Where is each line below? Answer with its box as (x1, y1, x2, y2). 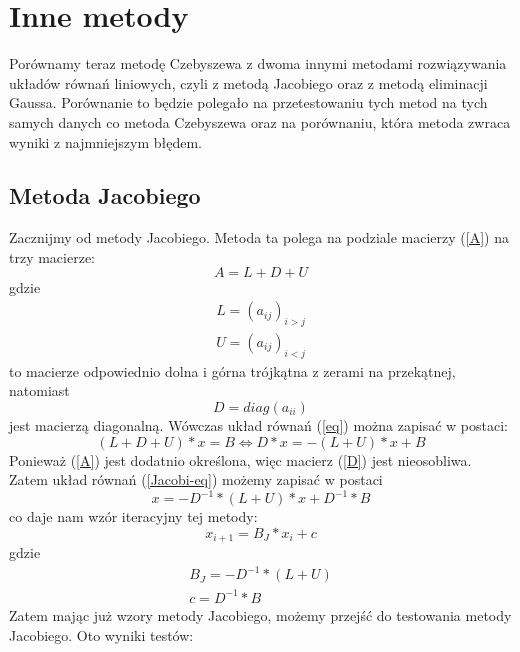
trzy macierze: (9, 246, 96, 267)
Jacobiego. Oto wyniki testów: (9, 624, 194, 645)
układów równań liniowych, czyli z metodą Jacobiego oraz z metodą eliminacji (9, 72, 488, 93)
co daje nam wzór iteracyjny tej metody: (9, 506, 258, 527)
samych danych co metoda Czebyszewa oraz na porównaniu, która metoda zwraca (9, 111, 511, 132)
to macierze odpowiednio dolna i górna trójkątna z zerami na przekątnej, (9, 360, 456, 381)
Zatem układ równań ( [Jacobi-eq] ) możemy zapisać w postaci (9, 469, 383, 490)
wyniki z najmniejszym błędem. (9, 131, 203, 152)
